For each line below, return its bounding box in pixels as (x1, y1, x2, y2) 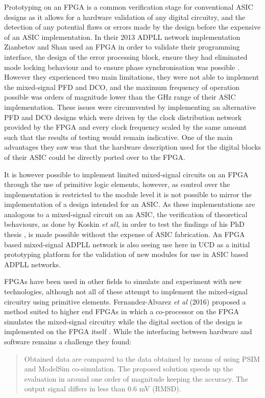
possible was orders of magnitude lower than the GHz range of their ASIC (4, 91, 236, 102)
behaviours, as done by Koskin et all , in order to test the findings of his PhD (4, 219, 245, 229)
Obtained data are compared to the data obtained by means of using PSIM (24, 353, 260, 364)
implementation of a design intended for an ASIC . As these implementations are (4, 199, 255, 209)
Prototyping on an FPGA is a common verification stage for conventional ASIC (4, 2, 253, 12)
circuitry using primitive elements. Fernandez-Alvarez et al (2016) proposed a (4, 296, 246, 307)
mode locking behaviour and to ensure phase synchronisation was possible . (4, 61, 239, 72)
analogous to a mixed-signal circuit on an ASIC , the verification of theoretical (4, 208, 248, 219)
